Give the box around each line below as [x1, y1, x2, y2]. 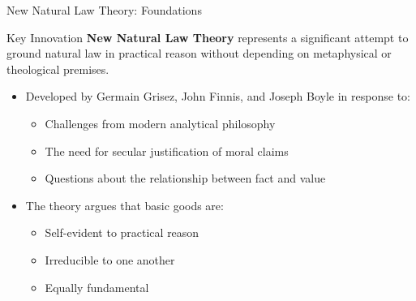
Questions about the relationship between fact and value [45, 170, 326, 187]
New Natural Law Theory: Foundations [6, 2, 202, 18]
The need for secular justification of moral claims [45, 142, 289, 159]
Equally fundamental [45, 278, 149, 295]
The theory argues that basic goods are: [25, 196, 224, 213]
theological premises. [6, 60, 109, 77]
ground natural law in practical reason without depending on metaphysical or [6, 45, 392, 62]
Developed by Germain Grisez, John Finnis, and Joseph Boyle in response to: [25, 88, 410, 105]
